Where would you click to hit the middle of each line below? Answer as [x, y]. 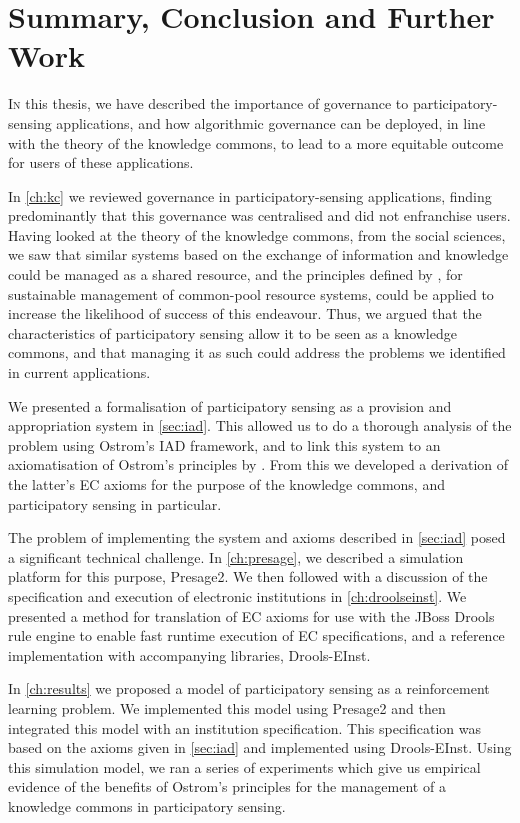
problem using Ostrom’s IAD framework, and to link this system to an [224, 444]
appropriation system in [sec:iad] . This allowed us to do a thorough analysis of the [260, 425]
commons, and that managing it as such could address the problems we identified [257, 352]
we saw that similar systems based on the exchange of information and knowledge [258, 254]
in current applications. [79, 372]
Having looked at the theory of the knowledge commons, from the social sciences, [257, 234]
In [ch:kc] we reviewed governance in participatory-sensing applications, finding [250, 195]
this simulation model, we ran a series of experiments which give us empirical [244, 766]
